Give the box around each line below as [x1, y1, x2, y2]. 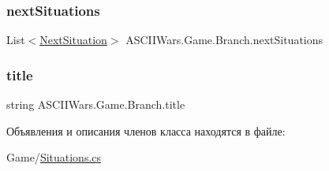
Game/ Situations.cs [6, 149, 102, 165]
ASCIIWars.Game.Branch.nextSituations [125, 32, 323, 48]
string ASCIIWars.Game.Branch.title [6, 96, 185, 113]
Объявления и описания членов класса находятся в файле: [6, 122, 286, 139]
